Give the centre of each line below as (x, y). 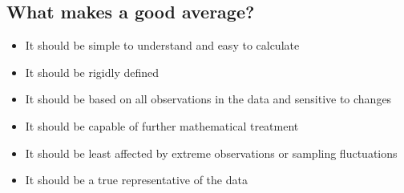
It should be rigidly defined (92, 72)
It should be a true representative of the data (136, 180)
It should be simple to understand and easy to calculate (162, 45)
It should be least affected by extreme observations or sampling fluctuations (211, 153)
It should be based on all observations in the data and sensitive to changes (208, 99)
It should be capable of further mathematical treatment (162, 125)
